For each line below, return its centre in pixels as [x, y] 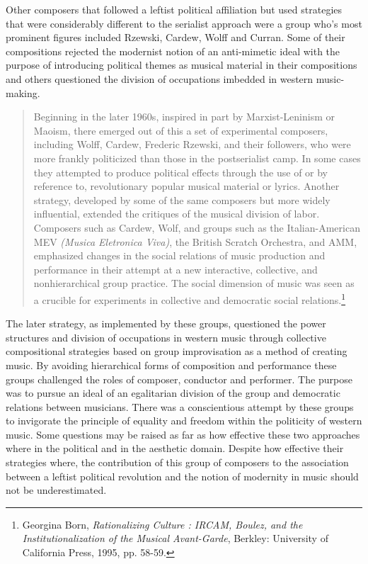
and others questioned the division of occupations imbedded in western [160, 78]
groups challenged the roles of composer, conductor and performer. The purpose [179, 379]
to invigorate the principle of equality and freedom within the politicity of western [184, 421]
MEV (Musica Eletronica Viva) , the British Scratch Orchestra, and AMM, [195, 241]
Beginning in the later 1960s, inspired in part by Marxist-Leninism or [184, 117]
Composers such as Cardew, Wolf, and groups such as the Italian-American [197, 227]
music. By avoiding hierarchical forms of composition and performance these [171, 365]
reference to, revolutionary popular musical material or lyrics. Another [186, 186]
